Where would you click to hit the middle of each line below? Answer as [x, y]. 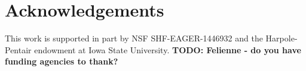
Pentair [18, 49]
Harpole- [281, 38]
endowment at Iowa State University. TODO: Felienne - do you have [168, 49]
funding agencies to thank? [62, 61]
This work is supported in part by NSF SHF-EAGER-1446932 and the [134, 38]
